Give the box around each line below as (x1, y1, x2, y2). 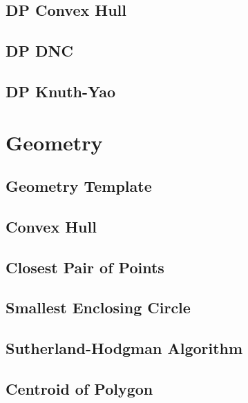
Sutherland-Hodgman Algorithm (6, 337, 243, 359)
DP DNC (6, 40, 73, 61)
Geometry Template (6, 175, 152, 197)
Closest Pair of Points (6, 256, 164, 277)
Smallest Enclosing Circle (6, 297, 191, 318)
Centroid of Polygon (6, 378, 153, 400)
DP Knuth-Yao (6, 80, 116, 101)
